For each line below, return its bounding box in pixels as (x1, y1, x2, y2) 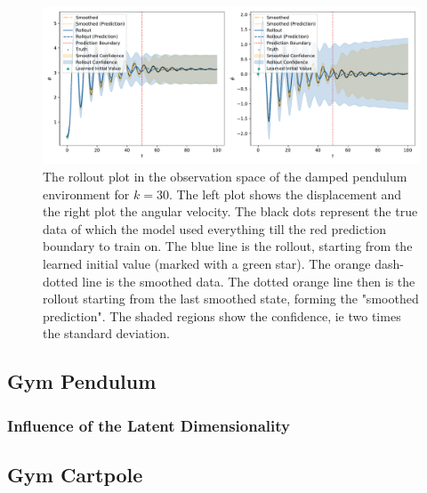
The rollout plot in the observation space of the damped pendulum (43, 166, 407, 185)
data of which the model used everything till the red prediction (43, 219, 386, 238)
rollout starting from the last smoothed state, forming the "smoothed (43, 289, 419, 308)
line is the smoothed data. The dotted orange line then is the (82, 271, 415, 290)
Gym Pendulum (7, 368, 157, 395)
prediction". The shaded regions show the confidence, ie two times (43, 306, 401, 325)
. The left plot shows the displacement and (168, 184, 402, 203)
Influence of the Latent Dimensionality (7, 414, 290, 436)
